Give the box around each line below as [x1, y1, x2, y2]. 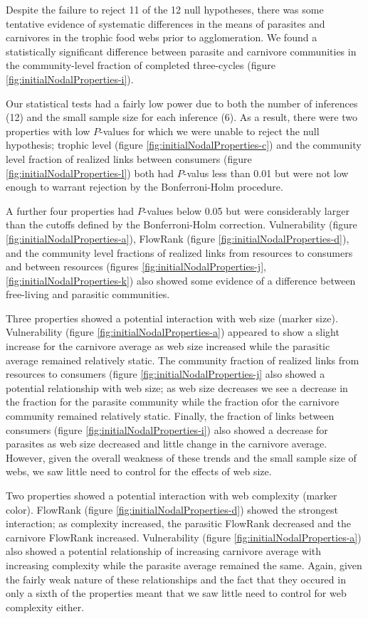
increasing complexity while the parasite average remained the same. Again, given [6, 557, 362, 572]
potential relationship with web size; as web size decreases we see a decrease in [6, 380, 348, 395]
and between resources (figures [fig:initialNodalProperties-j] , [6, 259, 266, 274]
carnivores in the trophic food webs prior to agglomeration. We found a [6, 30, 317, 45]
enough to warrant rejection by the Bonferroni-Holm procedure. [6, 179, 283, 194]
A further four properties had [6, 203, 134, 218]
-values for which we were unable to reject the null [100, 123, 320, 138]
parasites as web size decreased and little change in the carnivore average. [6, 436, 327, 451]
